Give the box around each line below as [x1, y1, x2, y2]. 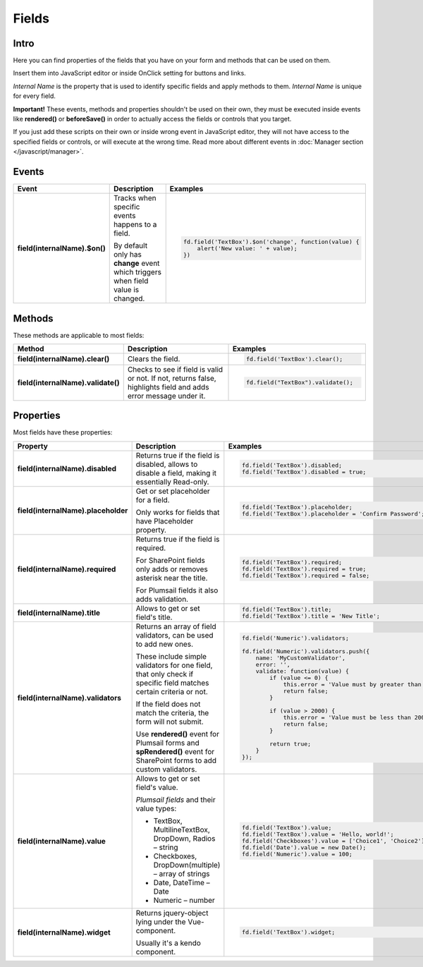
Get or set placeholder [135, 486, 211, 496]
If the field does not [135, 699, 201, 709]
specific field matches [135, 678, 209, 688]
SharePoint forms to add [135, 755, 217, 765]
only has [113, 250, 142, 260]
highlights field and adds [127, 382, 209, 391]
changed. [113, 293, 145, 303]
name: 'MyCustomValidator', [255, 655, 345, 662]
